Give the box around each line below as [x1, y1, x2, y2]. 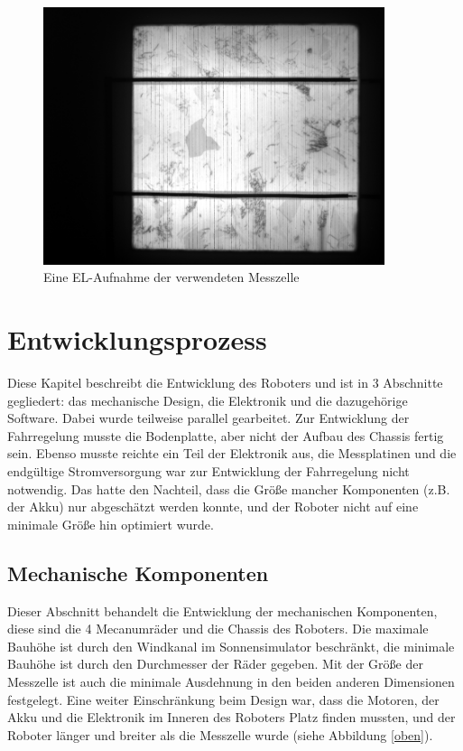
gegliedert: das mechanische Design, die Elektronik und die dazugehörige [7, 390, 408, 409]
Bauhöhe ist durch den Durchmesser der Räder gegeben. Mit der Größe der [7, 654, 423, 673]
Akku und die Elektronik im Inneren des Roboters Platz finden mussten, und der [7, 708, 456, 727]
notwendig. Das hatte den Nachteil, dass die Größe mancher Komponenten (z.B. [7, 479, 450, 498]
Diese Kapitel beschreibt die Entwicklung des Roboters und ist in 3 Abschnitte [7, 373, 443, 392]
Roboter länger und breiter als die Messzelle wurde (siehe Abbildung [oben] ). [7, 725, 433, 744]
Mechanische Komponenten [7, 559, 269, 587]
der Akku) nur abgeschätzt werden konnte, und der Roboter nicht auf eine [7, 497, 419, 516]
